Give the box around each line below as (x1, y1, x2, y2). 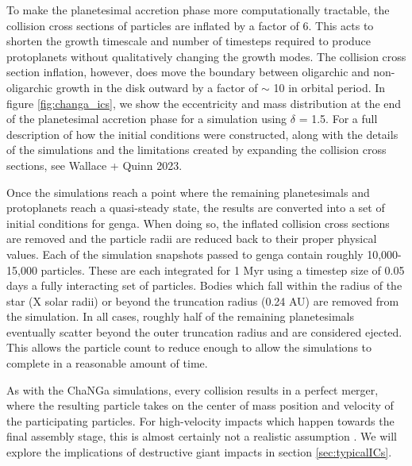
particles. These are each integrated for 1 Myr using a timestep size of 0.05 (40, 261, 405, 278)
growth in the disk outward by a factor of (56, 79, 258, 95)
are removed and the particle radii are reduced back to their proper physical (6, 230, 377, 247)
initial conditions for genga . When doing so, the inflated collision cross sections (6, 214, 390, 231)
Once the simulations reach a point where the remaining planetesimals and (6, 183, 370, 200)
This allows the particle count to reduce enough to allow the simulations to (6, 339, 372, 356)
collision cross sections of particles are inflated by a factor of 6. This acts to (6, 17, 374, 33)
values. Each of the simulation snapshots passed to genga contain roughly (6, 245, 364, 262)
